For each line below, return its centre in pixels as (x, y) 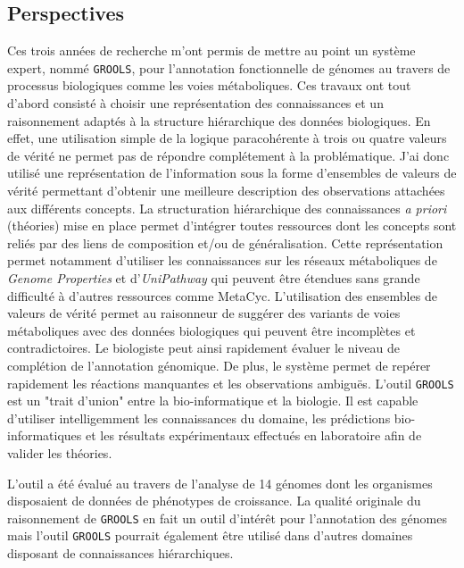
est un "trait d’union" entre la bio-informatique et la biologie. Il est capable (213, 401)
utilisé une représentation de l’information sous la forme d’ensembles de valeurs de (232, 173)
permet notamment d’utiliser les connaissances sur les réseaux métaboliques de (222, 260)
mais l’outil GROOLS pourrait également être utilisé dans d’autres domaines (210, 535)
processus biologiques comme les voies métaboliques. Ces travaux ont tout (209, 85)
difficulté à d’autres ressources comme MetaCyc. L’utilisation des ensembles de (222, 295)
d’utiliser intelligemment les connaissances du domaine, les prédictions (199, 418)
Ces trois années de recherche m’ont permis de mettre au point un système (211, 50)
